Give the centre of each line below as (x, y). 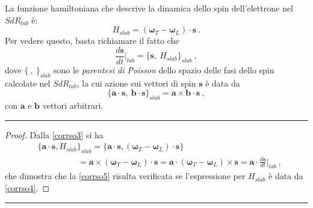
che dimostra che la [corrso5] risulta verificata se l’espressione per (125, 176)
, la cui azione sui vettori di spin (136, 83)
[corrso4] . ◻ (27, 187)
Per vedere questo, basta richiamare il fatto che (92, 41)
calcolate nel (28, 83)
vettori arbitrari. (73, 106)
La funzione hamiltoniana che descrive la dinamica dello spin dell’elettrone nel (149, 8)
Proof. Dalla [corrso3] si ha (54, 134)
